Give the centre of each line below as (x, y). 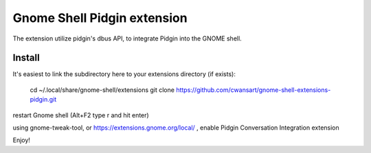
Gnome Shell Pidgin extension (100, 18)
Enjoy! (22, 140)
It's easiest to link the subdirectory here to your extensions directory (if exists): (124, 74)
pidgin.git (43, 99)
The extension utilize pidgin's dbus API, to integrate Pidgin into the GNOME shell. (127, 38)
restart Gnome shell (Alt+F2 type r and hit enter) (81, 115)
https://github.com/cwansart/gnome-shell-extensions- (254, 90)
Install (26, 58)
